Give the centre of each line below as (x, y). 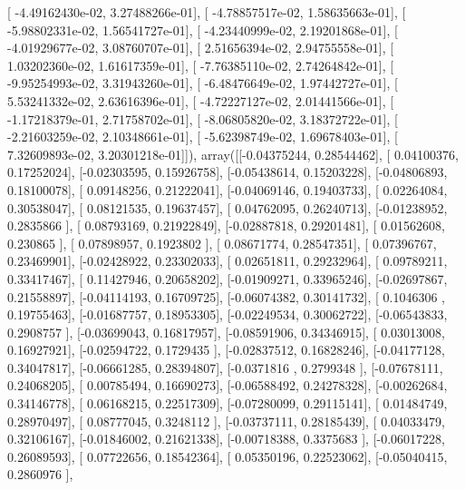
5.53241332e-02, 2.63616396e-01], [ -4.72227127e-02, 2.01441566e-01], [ (201, 100)
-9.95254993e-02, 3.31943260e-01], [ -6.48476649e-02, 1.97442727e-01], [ (203, 83)
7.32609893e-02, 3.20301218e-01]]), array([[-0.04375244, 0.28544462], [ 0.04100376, (233, 154)
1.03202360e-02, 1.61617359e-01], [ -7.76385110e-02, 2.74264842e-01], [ (201, 65)
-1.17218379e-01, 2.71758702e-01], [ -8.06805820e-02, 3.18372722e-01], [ (203, 118)
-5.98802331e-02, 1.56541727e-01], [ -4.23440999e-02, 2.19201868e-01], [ (203, 29)
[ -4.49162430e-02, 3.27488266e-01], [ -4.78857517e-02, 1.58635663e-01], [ (207, 12)
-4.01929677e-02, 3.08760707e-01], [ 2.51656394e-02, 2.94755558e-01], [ (201, 48)
